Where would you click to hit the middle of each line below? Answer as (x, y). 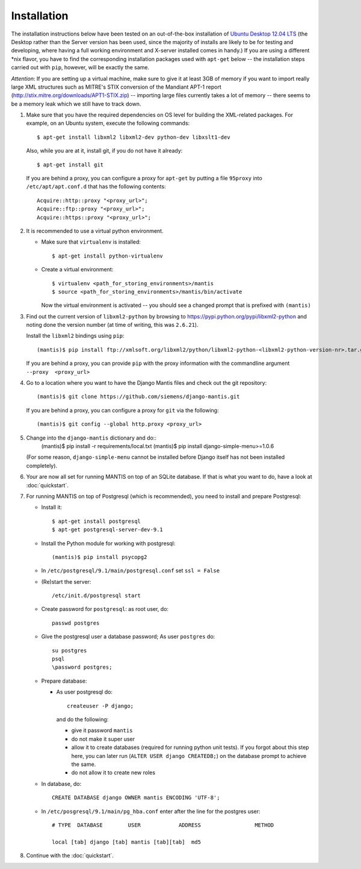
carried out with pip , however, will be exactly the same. (80, 68)
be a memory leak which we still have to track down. (76, 104)
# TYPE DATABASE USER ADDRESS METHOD (163, 825)
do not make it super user (103, 739)
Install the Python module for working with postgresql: (108, 543)
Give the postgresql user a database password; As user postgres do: (128, 637)
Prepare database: (64, 681)
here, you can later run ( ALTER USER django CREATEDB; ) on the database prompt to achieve (189, 756)
